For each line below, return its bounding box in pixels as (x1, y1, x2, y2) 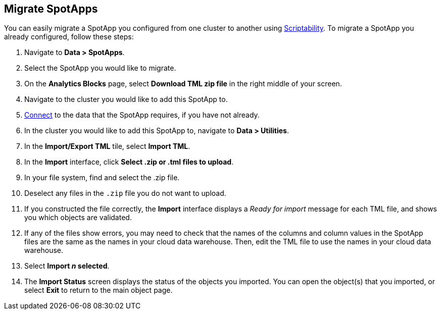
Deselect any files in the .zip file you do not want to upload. (24, 189, 226, 198)
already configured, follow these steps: (4, 32, 134, 41)
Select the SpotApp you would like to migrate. (24, 64, 176, 73)
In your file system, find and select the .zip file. (24, 173, 180, 182)
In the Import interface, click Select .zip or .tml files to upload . (24, 158, 234, 167)
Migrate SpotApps (4, 3, 98, 15)
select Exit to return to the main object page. (24, 286, 173, 295)
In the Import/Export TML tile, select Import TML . (24, 142, 190, 151)
